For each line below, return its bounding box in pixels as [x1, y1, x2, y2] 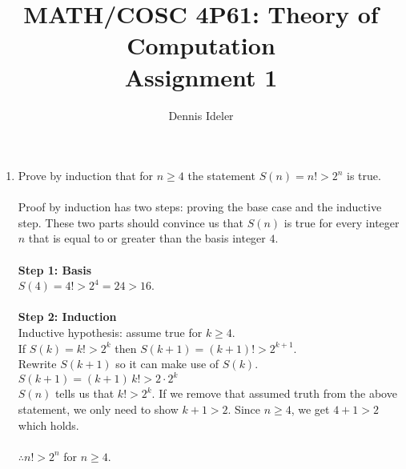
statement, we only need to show [18, 400, 179, 417]
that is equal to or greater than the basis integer [28, 230, 266, 247]
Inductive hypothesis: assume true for [18, 324, 203, 341]
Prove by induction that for [18, 167, 154, 184]
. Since [227, 400, 260, 417]
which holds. [18, 416, 79, 433]
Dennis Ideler [168, 106, 234, 123]
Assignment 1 [124, 60, 278, 93]
